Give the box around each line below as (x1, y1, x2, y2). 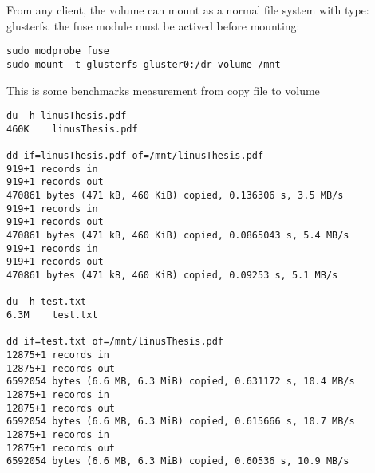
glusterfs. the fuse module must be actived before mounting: (6, 17, 300, 34)
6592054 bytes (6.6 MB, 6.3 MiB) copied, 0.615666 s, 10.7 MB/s (6, 416, 355, 428)
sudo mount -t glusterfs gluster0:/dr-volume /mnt (6, 58, 281, 70)
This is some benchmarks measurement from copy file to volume (6, 81, 320, 98)
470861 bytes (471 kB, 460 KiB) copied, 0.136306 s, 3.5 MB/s (6, 190, 344, 202)
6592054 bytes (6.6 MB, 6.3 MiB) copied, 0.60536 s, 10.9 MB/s (6, 455, 349, 467)
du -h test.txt (6, 296, 87, 308)
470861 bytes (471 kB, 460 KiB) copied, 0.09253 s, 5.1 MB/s (6, 269, 338, 281)
